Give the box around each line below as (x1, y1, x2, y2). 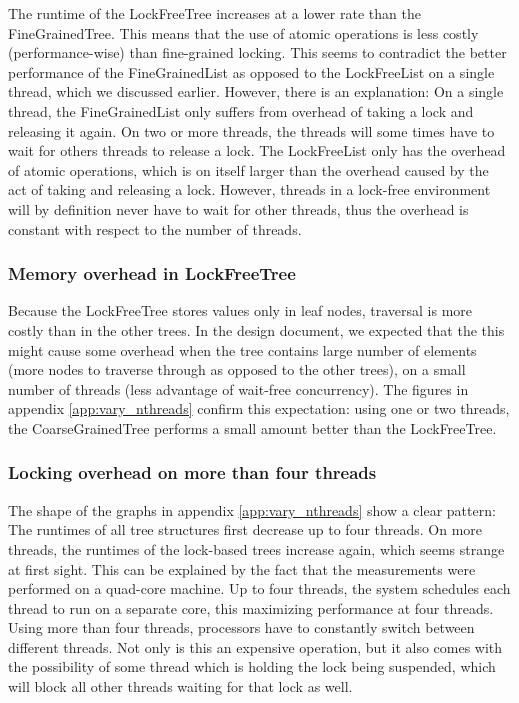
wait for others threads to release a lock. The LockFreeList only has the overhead (8, 140, 506, 161)
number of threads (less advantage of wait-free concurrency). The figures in (8, 378, 469, 399)
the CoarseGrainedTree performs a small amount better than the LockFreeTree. (8, 417, 497, 438)
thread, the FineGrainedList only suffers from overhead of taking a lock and (8, 100, 474, 121)
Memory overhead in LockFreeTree (8, 261, 296, 286)
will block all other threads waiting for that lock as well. (8, 676, 353, 697)
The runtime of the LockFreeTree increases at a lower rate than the (8, 3, 421, 23)
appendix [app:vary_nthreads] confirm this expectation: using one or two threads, (8, 398, 510, 419)
